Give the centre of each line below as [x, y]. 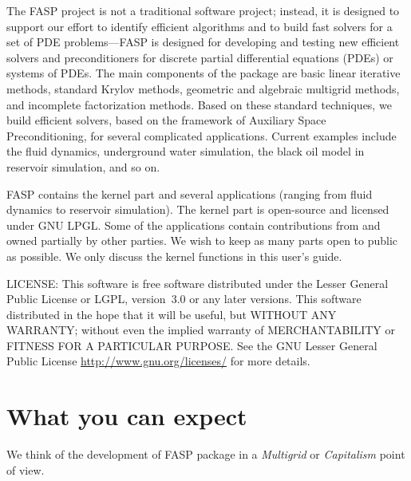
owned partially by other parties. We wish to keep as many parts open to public [202, 240]
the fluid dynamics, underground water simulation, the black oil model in [186, 151]
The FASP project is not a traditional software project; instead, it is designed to [203, 10]
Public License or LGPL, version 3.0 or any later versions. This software [184, 299]
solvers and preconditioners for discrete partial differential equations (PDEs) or [200, 57]
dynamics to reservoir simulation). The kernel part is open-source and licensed [198, 209]
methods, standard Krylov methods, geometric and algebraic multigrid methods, [203, 88]
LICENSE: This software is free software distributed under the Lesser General [198, 283]
